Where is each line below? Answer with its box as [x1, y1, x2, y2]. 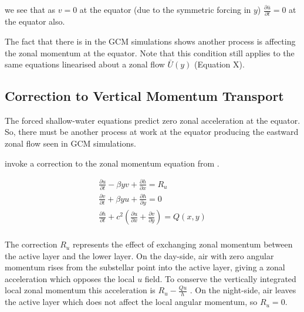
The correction [5, 238, 58, 250]
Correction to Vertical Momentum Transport [5, 87, 284, 105]
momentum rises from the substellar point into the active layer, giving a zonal [5, 261, 285, 273]
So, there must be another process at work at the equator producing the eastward [5, 126, 299, 138]
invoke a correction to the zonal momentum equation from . [5, 157, 219, 169]
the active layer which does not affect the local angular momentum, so [5, 296, 258, 308]
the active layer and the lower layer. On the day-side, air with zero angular [5, 249, 274, 262]
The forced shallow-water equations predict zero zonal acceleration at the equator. [5, 114, 300, 126]
